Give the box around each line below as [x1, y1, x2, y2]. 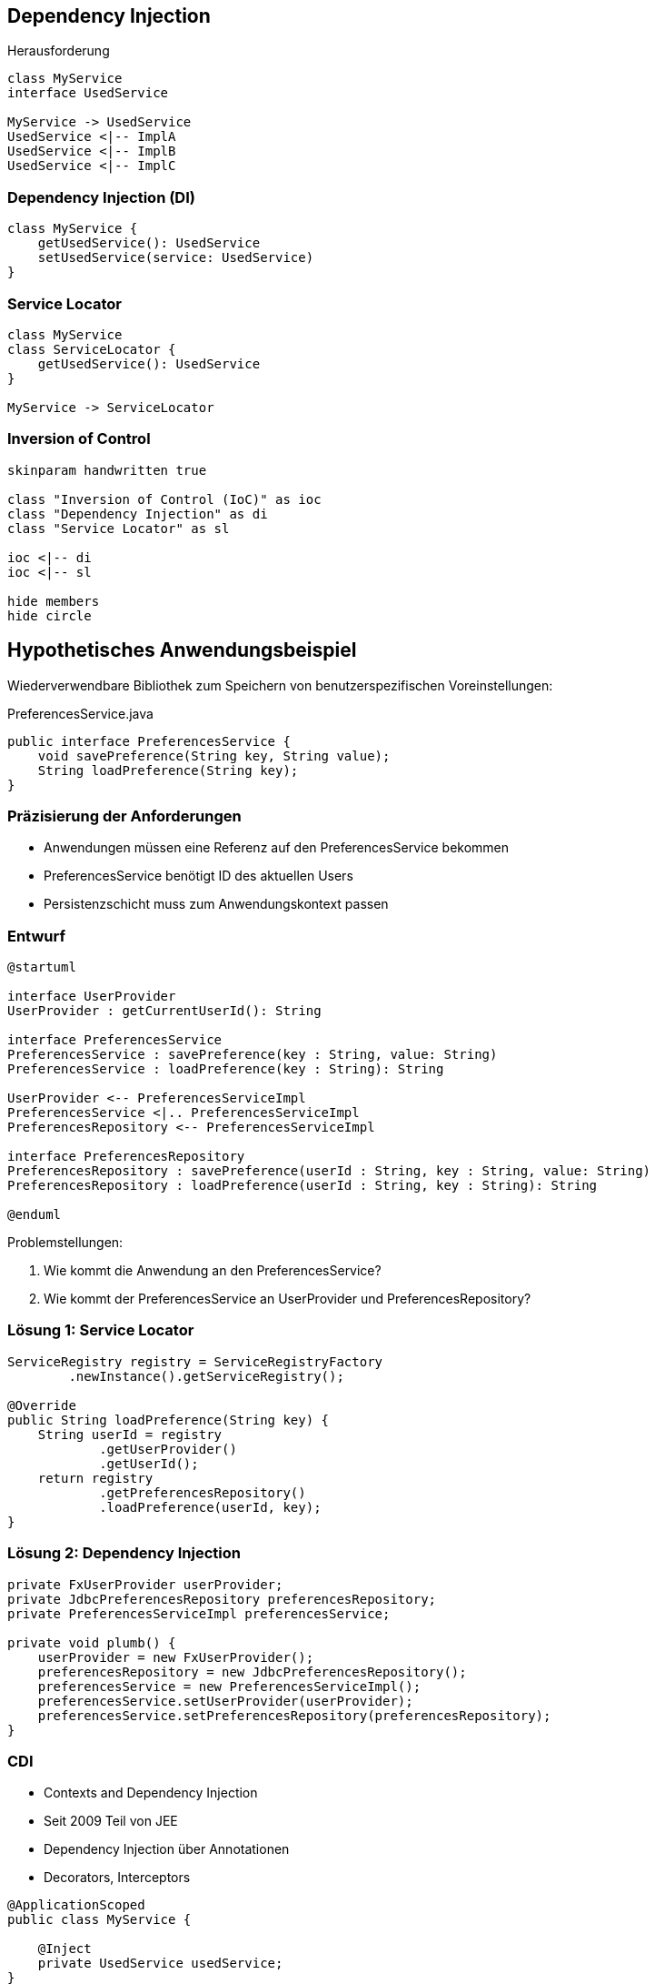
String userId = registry [37, 1426, 223, 1442]
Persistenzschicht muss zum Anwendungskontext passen [44, 896, 389, 912]
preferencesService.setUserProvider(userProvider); [37, 1693, 413, 1708]
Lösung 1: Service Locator [7, 1321, 194, 1340]
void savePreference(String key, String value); [37, 748, 391, 763]
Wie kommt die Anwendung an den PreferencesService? [44, 1263, 382, 1279]
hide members [7, 593, 100, 609]
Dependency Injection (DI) [7, 187, 195, 206]
